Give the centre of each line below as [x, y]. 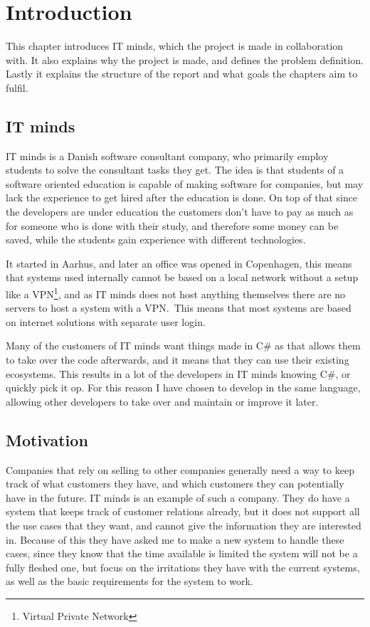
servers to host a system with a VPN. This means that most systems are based [179, 308]
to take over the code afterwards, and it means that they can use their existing [178, 360]
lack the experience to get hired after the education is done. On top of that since [182, 197]
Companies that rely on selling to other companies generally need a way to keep [180, 469]
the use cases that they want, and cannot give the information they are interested [184, 526]
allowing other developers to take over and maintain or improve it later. [162, 401]
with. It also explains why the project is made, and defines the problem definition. [185, 59]
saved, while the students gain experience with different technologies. [156, 239]
